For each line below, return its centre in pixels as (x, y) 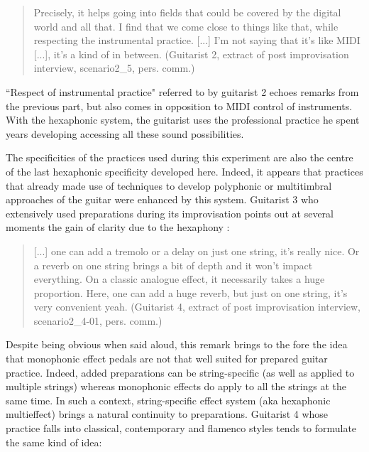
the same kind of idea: (54, 442)
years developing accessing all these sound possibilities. (125, 133)
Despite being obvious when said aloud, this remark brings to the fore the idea (177, 344)
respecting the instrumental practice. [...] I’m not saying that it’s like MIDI (197, 40)
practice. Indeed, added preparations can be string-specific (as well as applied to (180, 372)
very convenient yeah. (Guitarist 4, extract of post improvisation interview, (197, 307)
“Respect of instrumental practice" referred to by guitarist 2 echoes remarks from (182, 91)
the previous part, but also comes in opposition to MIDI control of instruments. (179, 106)
